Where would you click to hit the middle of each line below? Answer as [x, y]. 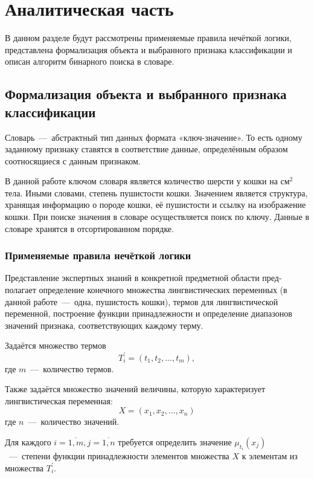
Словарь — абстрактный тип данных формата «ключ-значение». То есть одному [154, 137]
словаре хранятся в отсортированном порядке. [89, 228]
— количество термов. [72, 368]
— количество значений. [74, 421]
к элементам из [270, 456]
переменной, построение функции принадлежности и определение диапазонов [149, 313]
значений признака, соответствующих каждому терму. [104, 325]
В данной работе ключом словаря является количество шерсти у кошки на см [147, 181]
